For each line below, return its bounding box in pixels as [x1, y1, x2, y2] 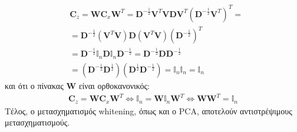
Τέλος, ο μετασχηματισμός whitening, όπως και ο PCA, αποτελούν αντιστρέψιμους [5, 104, 292, 117]
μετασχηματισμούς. [5, 116, 70, 128]
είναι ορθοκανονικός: [78, 79, 150, 91]
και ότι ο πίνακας [5, 79, 64, 91]
